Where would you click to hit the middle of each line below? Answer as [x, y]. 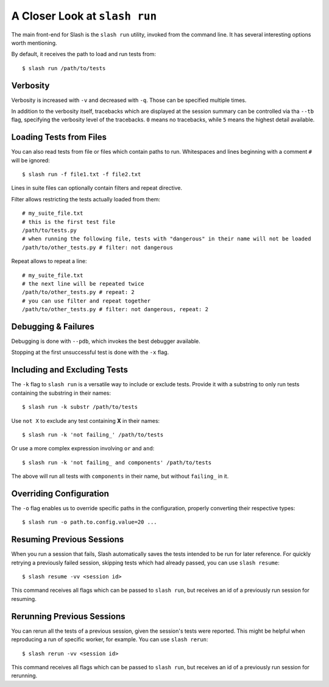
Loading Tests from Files [59, 137]
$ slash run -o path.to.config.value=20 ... [90, 522]
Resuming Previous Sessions [68, 540]
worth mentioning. [34, 43]
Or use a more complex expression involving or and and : [83, 448]
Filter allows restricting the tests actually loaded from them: [86, 199]
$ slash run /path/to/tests [64, 68]
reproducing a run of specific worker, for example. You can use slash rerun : [110, 639]
